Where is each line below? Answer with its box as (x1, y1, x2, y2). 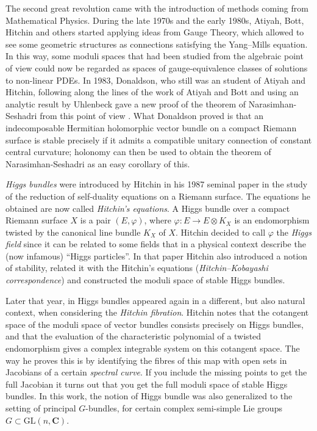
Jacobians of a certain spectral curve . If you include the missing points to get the (5, 366, 307, 378)
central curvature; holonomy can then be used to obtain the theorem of (5, 145, 271, 158)
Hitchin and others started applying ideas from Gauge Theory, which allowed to (5, 26, 304, 38)
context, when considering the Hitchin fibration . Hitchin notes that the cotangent (5, 306, 309, 319)
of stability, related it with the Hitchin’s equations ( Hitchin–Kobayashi (5, 261, 268, 274)
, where (144, 214, 171, 226)
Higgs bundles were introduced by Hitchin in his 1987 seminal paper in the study (5, 178, 308, 190)
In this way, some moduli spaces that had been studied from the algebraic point (5, 49, 304, 62)
